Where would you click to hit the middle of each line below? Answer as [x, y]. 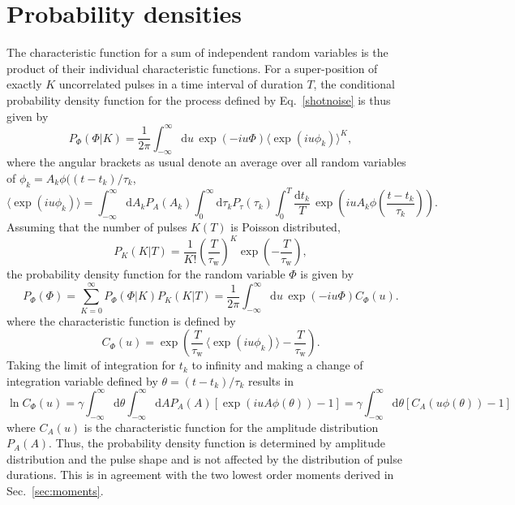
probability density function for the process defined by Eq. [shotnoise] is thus [199, 99]
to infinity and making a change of [277, 365]
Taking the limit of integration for [91, 365]
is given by [327, 274]
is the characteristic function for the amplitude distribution [231, 427]
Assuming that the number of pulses [97, 227]
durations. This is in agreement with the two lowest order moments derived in [200, 475]
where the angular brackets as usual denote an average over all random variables [206, 162]
